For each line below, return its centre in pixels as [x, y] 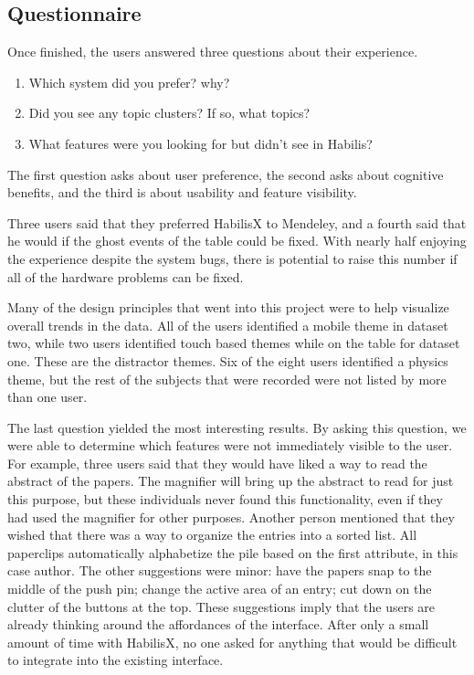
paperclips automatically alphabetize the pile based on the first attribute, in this [233, 552]
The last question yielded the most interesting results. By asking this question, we [237, 427]
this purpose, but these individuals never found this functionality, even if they [225, 499]
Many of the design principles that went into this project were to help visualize [228, 307]
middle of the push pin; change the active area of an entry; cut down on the [220, 589]
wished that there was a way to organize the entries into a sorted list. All [212, 535]
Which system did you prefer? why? [129, 82]
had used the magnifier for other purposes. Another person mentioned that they [231, 517]
